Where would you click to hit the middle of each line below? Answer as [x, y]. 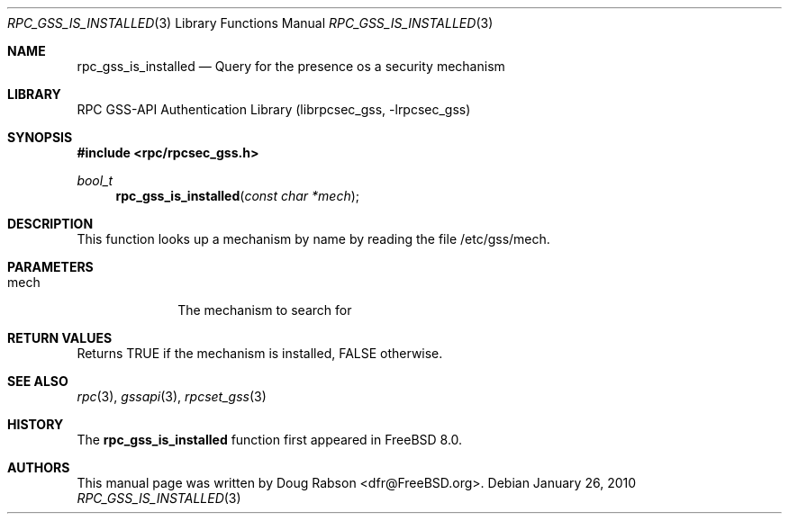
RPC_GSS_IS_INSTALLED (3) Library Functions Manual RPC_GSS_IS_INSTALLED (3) [250, 23]
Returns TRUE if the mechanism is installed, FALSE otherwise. [260, 353]
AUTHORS [39, 467]
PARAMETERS [50, 267]
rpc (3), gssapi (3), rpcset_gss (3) [172, 396]
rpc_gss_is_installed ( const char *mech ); [238, 196]
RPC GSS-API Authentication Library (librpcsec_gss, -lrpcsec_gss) [274, 109]
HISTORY [36, 424]
